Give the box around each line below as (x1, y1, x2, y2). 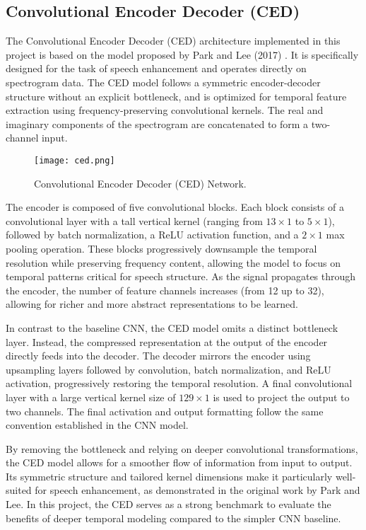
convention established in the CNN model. (6, 417, 189, 432)
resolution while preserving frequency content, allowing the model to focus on (6, 255, 341, 270)
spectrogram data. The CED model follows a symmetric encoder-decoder (6, 74, 321, 89)
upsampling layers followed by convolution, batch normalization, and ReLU (6, 362, 331, 376)
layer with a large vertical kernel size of (6, 389, 176, 404)
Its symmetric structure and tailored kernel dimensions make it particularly (6, 468, 333, 483)
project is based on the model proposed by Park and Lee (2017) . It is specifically (6, 47, 359, 62)
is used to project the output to (213, 389, 350, 404)
